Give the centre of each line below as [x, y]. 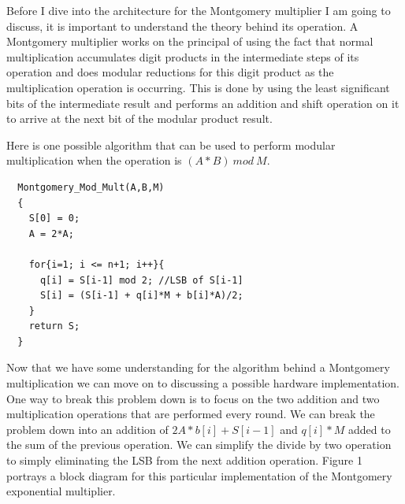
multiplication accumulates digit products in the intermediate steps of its [183, 56]
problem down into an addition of [87, 429]
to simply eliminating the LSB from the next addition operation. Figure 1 [184, 460]
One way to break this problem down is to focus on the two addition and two [193, 398]
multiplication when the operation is [94, 160]
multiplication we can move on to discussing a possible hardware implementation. [203, 383]
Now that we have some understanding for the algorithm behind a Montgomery [198, 367]
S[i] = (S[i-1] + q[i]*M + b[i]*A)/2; [141, 296]
